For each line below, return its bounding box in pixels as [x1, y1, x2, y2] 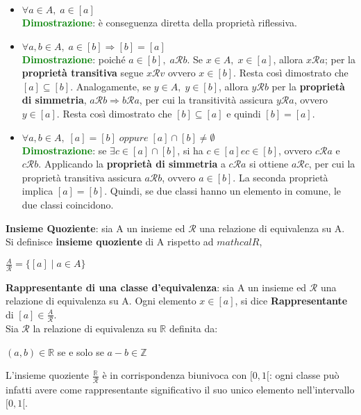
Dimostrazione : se [22, 143, 107, 157]
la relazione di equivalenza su [33, 321, 157, 336]
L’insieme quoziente [6, 368, 90, 382]
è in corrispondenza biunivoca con [102, 368, 247, 382]
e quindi [226, 106, 261, 120]
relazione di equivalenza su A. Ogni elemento [6, 293, 196, 308]
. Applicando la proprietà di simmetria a [38, 156, 226, 171]
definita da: [169, 321, 218, 336]
